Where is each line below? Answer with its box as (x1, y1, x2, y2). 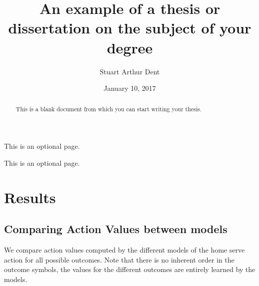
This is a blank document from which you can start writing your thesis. (15, 105, 202, 113)
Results (4, 187, 56, 207)
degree (107, 37, 153, 57)
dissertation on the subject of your (8, 17, 252, 38)
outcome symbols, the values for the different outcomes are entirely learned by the (4, 264, 256, 275)
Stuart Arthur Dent (99, 66, 160, 76)
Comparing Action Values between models (4, 221, 228, 237)
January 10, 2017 (103, 83, 156, 93)
